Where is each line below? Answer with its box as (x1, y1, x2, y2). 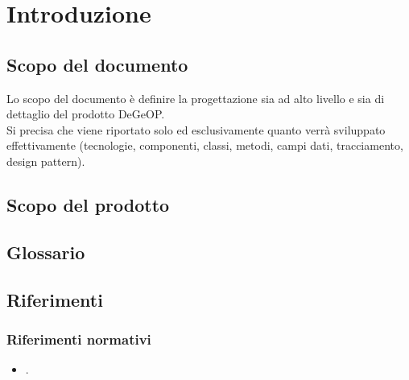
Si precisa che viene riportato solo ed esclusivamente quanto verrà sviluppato (6, 121, 386, 138)
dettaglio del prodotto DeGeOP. (6, 105, 165, 122)
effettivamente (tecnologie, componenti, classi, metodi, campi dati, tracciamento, (6, 137, 403, 154)
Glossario (6, 239, 85, 264)
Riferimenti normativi (6, 328, 151, 349)
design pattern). (6, 152, 85, 169)
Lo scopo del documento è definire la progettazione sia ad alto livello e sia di (6, 89, 385, 106)
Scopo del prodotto (6, 192, 170, 217)
